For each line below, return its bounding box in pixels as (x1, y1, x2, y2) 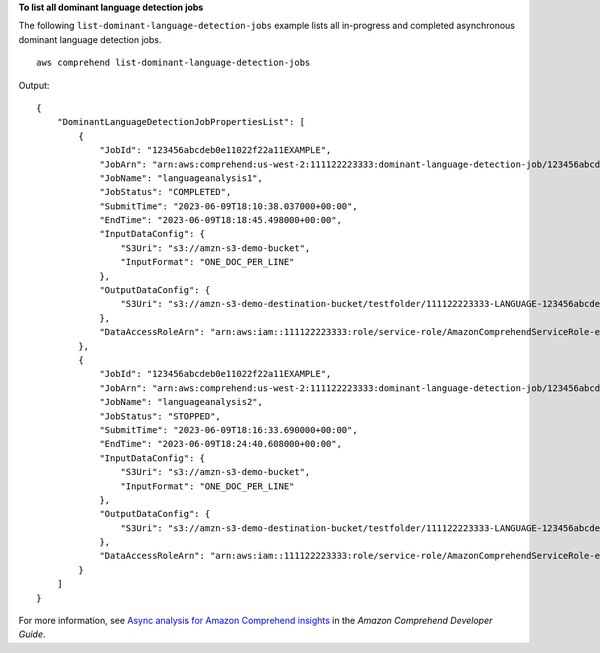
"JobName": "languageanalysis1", (99, 172, 264, 184)
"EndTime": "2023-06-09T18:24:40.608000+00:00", (99, 438, 342, 450)
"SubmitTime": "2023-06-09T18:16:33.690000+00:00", (99, 424, 359, 435)
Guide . (18, 628, 46, 640)
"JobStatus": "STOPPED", (99, 410, 222, 422)
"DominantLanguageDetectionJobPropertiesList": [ (56, 116, 305, 128)
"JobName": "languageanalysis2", (99, 396, 264, 408)
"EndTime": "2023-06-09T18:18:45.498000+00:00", (99, 215, 342, 226)
